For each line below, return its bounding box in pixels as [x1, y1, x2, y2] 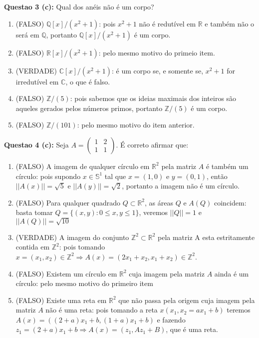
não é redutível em [139, 18, 196, 28]
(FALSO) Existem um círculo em [15, 268, 117, 278]
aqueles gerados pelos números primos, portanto [15, 102, 163, 113]
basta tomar [15, 207, 53, 217]
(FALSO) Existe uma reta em [15, 294, 107, 305]
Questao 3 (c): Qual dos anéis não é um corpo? [4, 1, 154, 11]
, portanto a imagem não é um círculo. [122, 180, 240, 191]
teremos [227, 304, 251, 315]
